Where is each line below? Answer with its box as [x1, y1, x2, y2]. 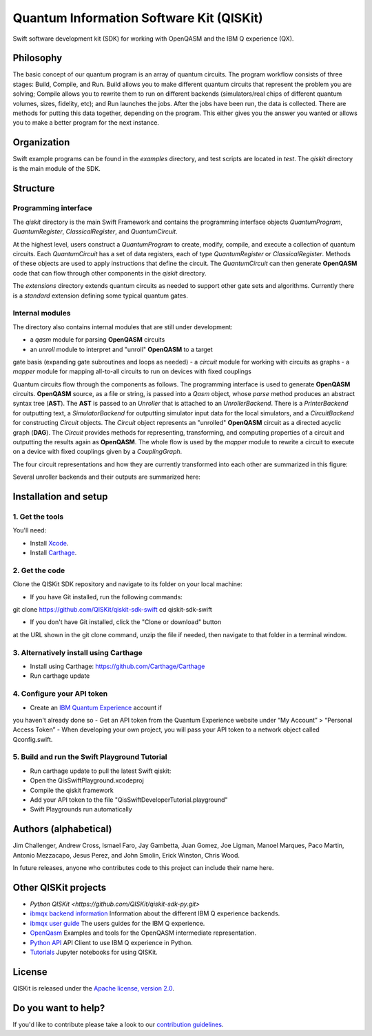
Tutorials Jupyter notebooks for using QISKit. [30, 948, 158, 956]
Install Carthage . [30, 548, 77, 557]
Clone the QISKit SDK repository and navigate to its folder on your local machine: [12, 580, 242, 588]
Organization [12, 136, 70, 148]
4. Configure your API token [12, 689, 108, 698]
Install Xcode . [30, 539, 69, 547]
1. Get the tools [12, 512, 64, 521]
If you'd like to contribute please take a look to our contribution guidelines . [12, 1020, 224, 1028]
